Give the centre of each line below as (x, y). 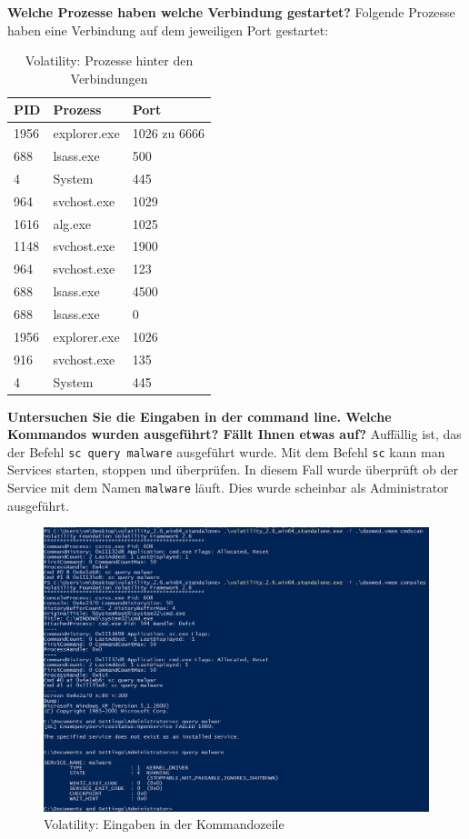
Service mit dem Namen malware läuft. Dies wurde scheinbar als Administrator (228, 488)
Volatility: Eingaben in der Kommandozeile (164, 824)
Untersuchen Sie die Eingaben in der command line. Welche (200, 416)
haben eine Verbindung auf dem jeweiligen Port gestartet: (168, 30)
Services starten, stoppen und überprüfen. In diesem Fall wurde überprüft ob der (233, 469)
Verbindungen (109, 78)
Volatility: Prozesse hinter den (109, 60)
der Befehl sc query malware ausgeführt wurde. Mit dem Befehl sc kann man (226, 451)
